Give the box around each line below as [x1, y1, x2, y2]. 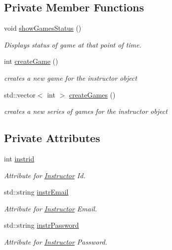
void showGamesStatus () [4, 23, 82, 33]
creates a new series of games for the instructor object [4, 106, 168, 116]
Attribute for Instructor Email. [4, 203, 97, 213]
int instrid [4, 153, 35, 163]
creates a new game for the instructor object [4, 72, 137, 83]
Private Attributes [4, 130, 100, 146]
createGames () [69, 89, 116, 100]
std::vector [4, 89, 36, 100]
